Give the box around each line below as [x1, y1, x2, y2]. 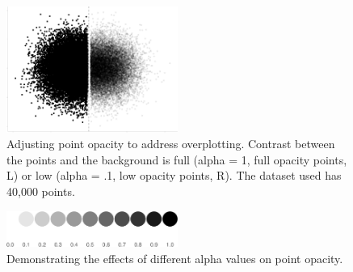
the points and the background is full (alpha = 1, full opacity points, [6, 151, 347, 168]
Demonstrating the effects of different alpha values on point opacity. [6, 249, 343, 266]
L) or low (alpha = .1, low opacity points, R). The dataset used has [6, 167, 342, 184]
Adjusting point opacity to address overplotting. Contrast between [6, 135, 335, 152]
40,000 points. [6, 183, 75, 200]
